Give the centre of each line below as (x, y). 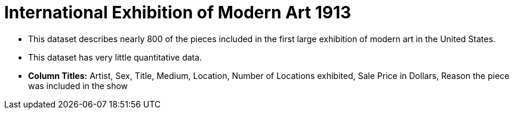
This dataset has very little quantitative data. (115, 57)
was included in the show (78, 85)
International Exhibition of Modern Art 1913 (178, 12)
